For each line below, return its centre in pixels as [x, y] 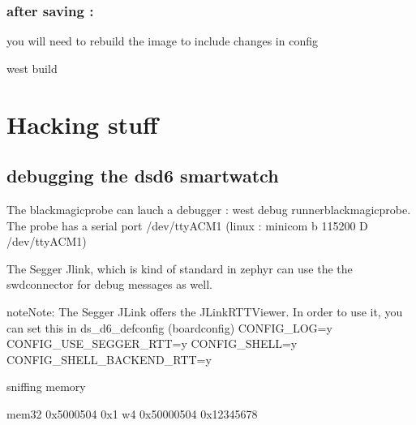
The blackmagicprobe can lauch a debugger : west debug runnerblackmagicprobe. [209, 209]
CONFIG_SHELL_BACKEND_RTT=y [109, 359]
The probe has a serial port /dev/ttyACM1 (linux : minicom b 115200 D [187, 225]
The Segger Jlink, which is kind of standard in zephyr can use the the [180, 268]
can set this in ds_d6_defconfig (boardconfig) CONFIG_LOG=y [169, 327]
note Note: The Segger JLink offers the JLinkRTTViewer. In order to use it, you [205, 311]
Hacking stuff [82, 124]
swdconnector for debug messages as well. [109, 284]
